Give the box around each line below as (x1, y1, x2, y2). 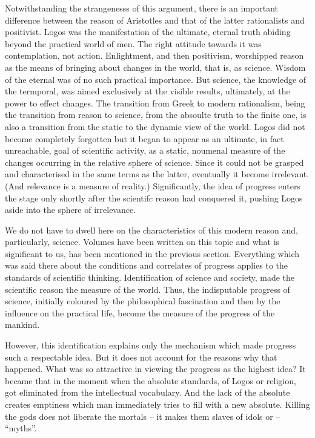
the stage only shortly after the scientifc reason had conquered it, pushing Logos (5, 191, 303, 204)
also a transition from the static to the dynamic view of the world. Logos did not (5, 120, 305, 132)
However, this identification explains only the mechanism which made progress (5, 339, 296, 351)
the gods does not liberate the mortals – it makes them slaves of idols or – (5, 410, 280, 422)
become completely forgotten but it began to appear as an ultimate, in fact (5, 132, 284, 145)
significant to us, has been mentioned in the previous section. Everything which (5, 247, 300, 260)
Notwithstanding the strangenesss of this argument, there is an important (5, 2, 279, 14)
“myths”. (5, 422, 37, 434)
